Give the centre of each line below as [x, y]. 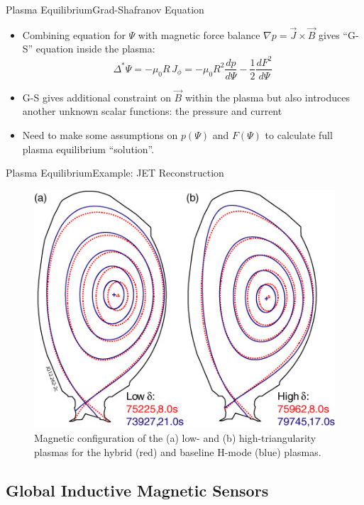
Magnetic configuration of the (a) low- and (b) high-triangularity [175, 438]
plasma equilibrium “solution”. [88, 149]
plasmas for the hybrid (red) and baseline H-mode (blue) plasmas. [178, 451]
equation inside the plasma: [95, 49]
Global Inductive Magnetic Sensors [137, 490]
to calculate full [299, 134]
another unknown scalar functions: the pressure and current [152, 111]
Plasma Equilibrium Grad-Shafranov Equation [105, 9]
